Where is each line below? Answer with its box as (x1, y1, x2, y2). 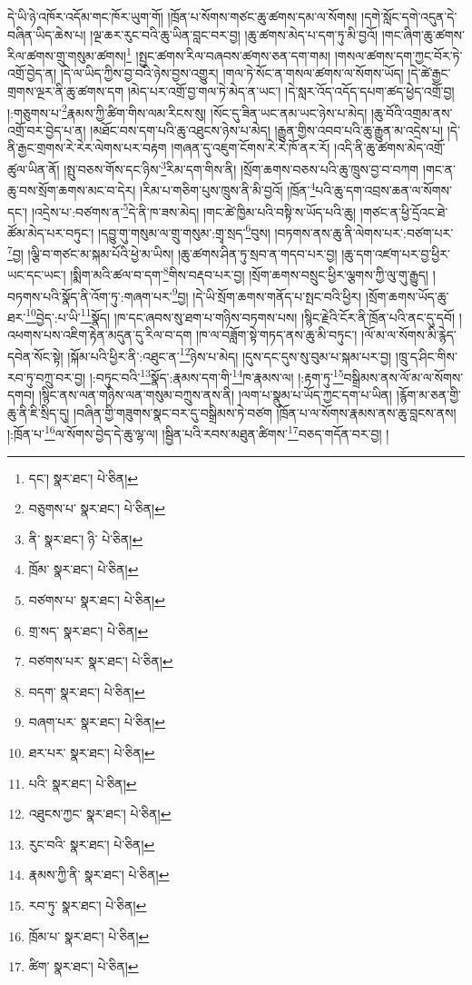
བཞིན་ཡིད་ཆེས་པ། (7, 25, 86, 44)
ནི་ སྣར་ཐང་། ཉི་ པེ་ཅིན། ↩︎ (28, 529, 143, 548)
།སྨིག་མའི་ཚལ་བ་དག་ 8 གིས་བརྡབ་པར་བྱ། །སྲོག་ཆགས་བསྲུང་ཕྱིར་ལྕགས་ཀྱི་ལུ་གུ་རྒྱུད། (70, 263, 428, 284)
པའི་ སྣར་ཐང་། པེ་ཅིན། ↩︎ (28, 773, 137, 792)
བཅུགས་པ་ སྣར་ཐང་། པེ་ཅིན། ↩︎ (28, 499, 165, 518)
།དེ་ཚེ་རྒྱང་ (408, 64, 451, 83)
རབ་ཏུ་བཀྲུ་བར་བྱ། (7, 367, 86, 386)
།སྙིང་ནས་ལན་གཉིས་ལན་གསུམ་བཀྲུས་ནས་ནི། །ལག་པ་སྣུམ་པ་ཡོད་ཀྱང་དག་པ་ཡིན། (38, 385, 392, 404)
